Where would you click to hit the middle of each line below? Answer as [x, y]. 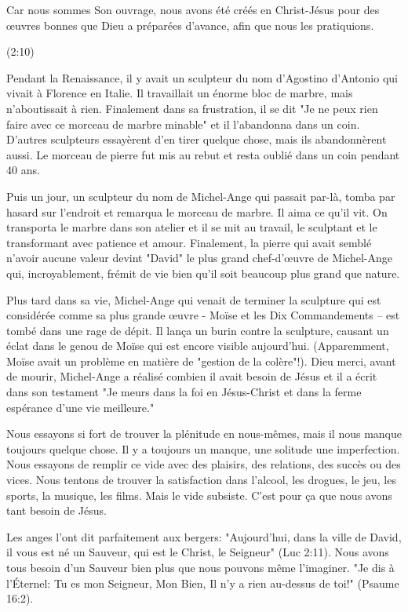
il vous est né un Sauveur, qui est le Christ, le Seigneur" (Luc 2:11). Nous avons [198, 552]
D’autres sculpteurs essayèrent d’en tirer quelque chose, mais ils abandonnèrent [197, 139]
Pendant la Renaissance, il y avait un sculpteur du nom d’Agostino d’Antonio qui [202, 77]
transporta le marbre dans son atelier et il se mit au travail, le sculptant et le [192, 227]
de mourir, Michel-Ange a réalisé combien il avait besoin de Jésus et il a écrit [192, 376]
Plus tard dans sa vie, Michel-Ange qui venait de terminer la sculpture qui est [194, 299]
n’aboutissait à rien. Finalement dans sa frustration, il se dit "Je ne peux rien [192, 108]
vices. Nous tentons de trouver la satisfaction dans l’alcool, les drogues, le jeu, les [201, 480]
